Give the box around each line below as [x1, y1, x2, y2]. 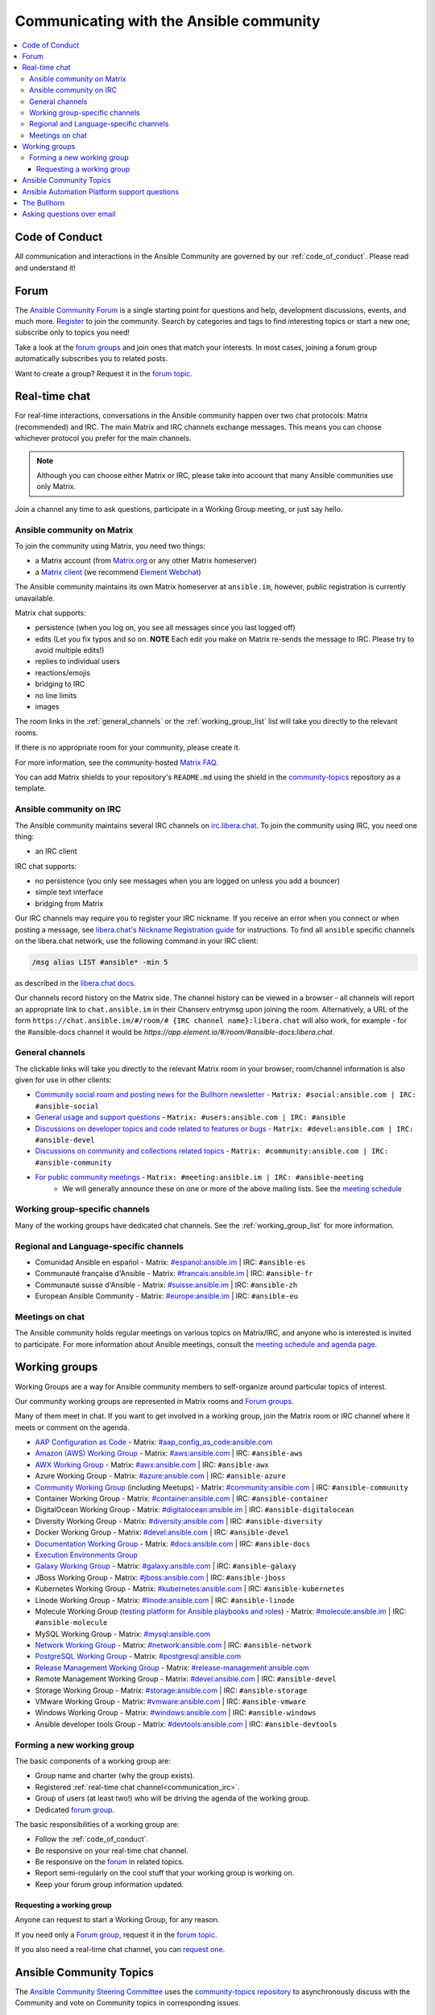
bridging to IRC [35, 679, 85, 689]
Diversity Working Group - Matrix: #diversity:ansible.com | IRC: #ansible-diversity [35, 1516, 322, 1526]
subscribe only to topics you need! [14, 327, 130, 338]
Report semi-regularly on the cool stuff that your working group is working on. [35, 1868, 295, 1878]
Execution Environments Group [35, 1550, 139, 1560]
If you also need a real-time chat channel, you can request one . [14, 1945, 226, 1955]
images [35, 702, 60, 712]
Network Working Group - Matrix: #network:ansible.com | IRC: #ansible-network [35, 1640, 312, 1650]
